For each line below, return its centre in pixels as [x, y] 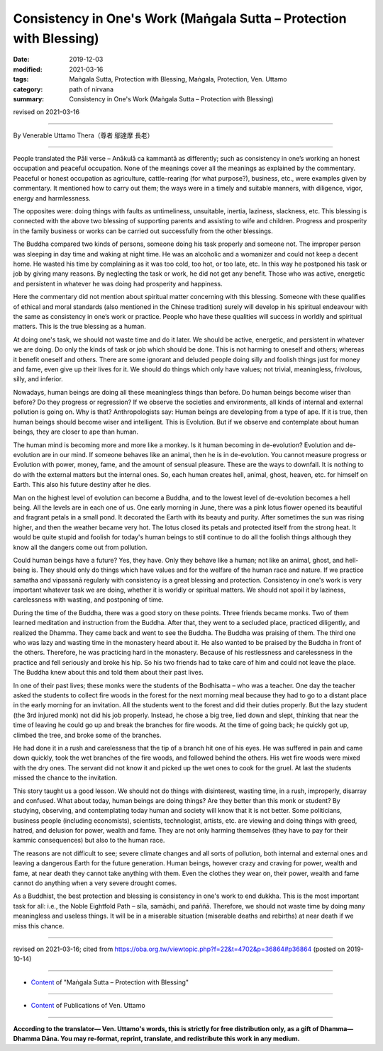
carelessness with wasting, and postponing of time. [88, 600]
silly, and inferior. [38, 379]
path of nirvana [91, 89]
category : [28, 89]
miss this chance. [39, 926]
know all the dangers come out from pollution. [81, 547]
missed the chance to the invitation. [65, 778]
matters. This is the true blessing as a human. [79, 327]
